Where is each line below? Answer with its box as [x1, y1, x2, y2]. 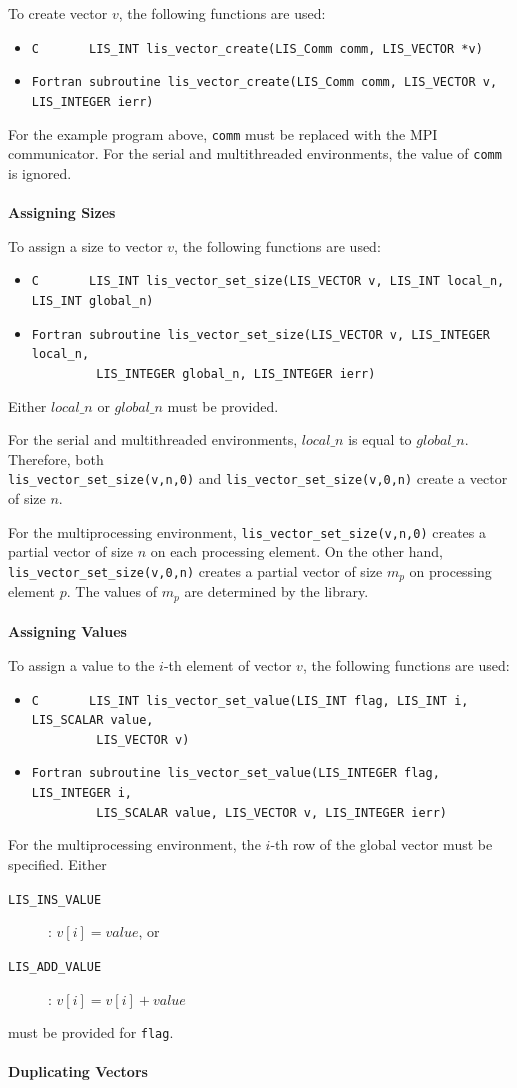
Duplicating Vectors [8, 1061, 148, 1082]
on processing [409, 560, 492, 581]
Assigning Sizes [8, 202, 116, 223]
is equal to [348, 429, 412, 450]
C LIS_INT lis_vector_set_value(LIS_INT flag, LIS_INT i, [31, 693, 469, 708]
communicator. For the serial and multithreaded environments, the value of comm [8, 143, 502, 164]
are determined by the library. [184, 581, 369, 602]
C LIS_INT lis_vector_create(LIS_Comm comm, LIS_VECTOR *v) [31, 41, 483, 56]
